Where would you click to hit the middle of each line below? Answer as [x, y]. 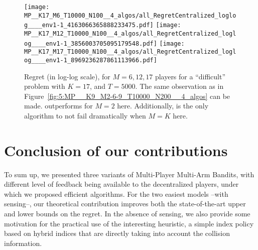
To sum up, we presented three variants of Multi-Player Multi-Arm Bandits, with [129, 174]
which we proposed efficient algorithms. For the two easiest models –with [116, 194]
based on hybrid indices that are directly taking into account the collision [117, 233]
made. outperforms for [58, 106]
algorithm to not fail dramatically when [85, 115]
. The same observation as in [179, 86]
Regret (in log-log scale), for [67, 76]
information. [23, 243]
